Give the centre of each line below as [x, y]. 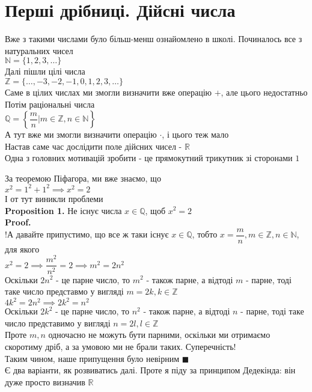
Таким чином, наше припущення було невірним [92, 358]
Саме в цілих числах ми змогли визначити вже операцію [108, 92]
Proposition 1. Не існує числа [63, 210]
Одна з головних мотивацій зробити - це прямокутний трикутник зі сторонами [149, 158]
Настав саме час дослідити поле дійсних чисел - [93, 146]
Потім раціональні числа [50, 104]
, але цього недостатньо [264, 92]
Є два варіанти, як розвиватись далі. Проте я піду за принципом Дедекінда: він [150, 370]
